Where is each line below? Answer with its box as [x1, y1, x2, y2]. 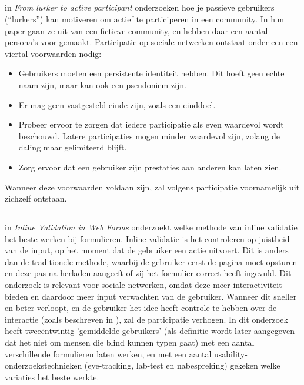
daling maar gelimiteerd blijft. [18, 141, 127, 153]
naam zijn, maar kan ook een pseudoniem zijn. [18, 78, 186, 91]
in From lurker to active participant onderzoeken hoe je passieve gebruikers [5, 1, 275, 14]
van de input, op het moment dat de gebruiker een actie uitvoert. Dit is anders [5, 244, 289, 256]
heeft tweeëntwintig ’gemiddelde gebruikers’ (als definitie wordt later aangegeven [5, 324, 295, 337]
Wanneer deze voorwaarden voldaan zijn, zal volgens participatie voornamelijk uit [5, 180, 300, 193]
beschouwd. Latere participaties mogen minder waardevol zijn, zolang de [18, 129, 280, 142]
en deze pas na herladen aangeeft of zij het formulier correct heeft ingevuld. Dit [5, 267, 292, 279]
